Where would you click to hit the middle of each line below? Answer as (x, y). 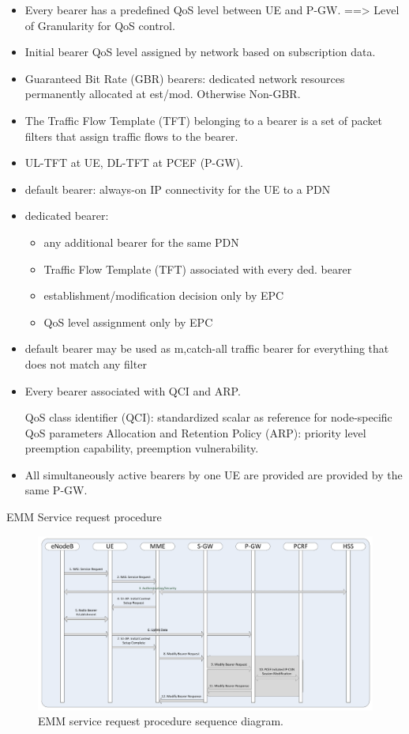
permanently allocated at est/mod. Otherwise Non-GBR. (163, 94)
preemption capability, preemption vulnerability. (142, 448)
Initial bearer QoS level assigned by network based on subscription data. (200, 52)
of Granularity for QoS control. (100, 25)
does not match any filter (86, 363)
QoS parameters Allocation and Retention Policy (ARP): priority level (195, 432)
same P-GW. (56, 490)
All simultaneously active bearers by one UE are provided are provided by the (214, 474)
